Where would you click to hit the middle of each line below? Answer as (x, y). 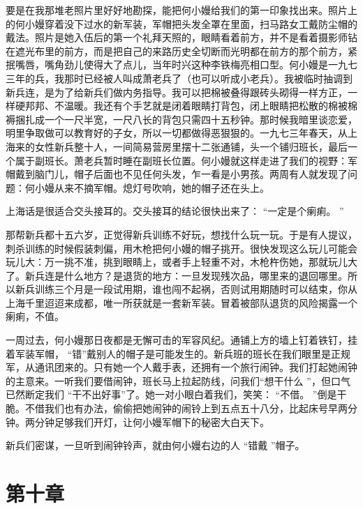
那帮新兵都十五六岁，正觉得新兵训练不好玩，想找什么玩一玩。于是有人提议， (181, 234)
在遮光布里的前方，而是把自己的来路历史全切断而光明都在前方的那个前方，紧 (181, 51)
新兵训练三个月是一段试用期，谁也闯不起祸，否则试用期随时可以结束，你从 (186, 289)
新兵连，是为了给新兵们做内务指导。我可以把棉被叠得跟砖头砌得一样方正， (177, 92)
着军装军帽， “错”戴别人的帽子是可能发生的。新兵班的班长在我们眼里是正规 (178, 353)
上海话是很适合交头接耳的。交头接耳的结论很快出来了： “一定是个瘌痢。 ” (175, 211)
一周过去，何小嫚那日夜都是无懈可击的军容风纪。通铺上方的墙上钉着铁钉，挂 (181, 340)
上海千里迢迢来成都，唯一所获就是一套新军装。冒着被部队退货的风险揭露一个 (181, 302)
